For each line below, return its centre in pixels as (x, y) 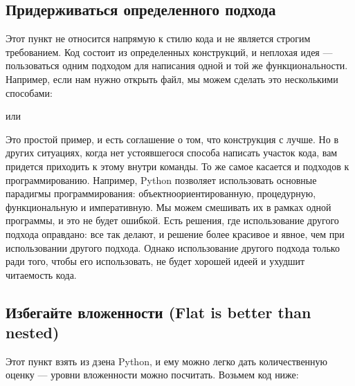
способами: (29, 92)
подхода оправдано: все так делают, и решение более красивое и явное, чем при (175, 233)
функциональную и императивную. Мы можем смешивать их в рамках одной (169, 206)
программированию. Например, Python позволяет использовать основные (161, 180)
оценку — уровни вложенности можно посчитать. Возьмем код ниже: (152, 375)
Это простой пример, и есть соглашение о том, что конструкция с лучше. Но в (172, 139)
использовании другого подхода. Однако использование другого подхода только (173, 247)
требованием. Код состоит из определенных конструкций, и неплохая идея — (169, 52)
